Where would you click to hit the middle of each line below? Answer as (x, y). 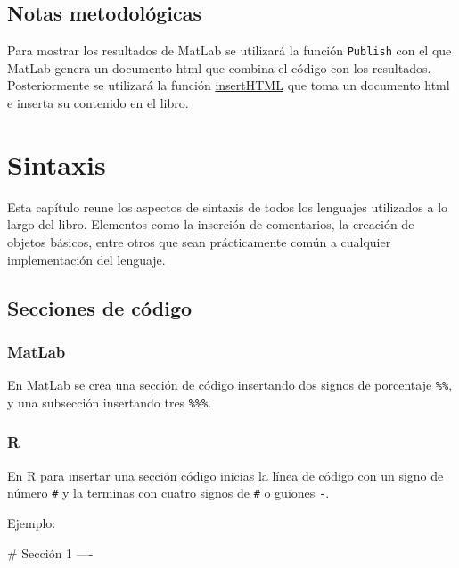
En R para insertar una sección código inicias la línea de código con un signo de (225, 475)
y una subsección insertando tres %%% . (110, 402)
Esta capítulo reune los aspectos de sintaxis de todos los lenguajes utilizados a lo (228, 206)
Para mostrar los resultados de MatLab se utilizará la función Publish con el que (229, 50)
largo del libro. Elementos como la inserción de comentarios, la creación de (211, 224)
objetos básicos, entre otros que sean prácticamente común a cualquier (199, 241)
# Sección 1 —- (50, 552)
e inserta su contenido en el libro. (98, 103)
